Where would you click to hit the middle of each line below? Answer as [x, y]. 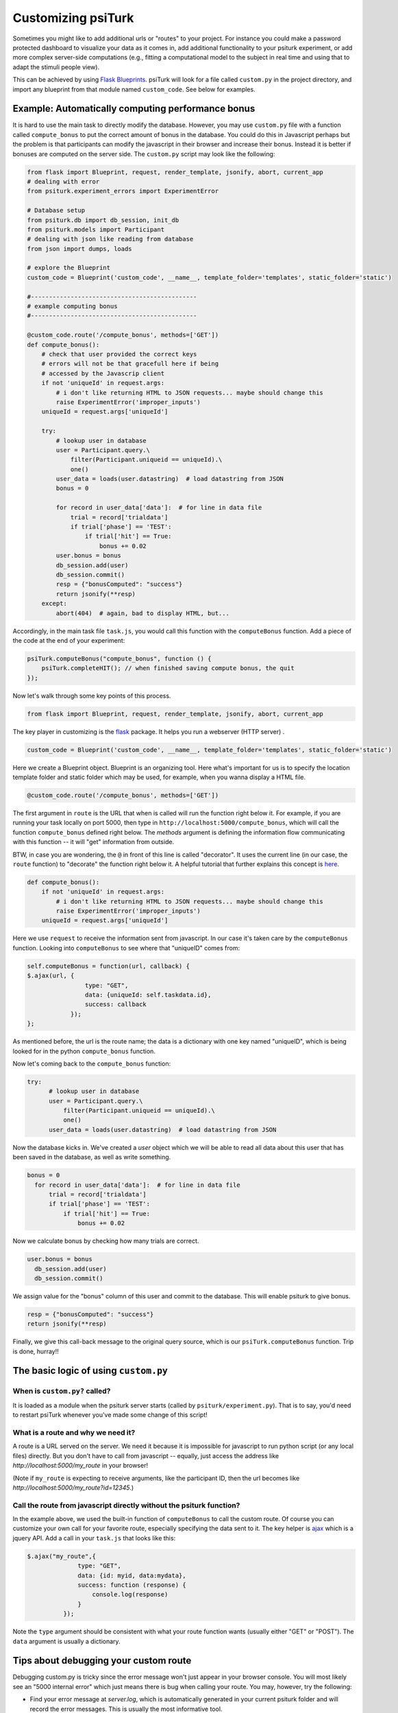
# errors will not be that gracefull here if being [130, 364]
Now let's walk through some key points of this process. [92, 695]
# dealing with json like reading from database [110, 239]
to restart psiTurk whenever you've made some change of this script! [110, 1415]
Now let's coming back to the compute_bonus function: [92, 1063]
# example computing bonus [72, 306]
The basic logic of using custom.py [90, 1371]
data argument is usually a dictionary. [66, 1641]
